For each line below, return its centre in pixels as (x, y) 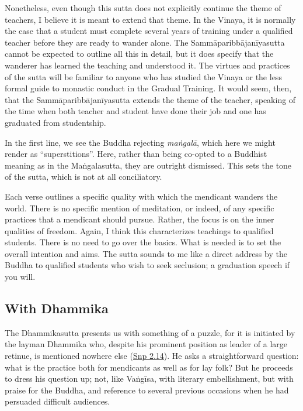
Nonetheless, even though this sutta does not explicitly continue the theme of (143, 8)
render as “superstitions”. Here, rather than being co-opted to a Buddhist (136, 154)
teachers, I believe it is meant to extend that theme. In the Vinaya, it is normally (150, 19)
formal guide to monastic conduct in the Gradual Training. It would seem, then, (148, 88)
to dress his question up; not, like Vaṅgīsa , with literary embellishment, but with (149, 379)
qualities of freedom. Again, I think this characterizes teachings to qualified (139, 230)
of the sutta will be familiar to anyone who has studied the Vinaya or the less (143, 76)
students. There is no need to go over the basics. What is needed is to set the (143, 242)
